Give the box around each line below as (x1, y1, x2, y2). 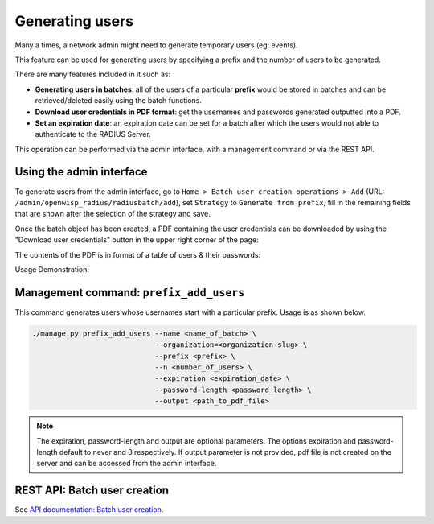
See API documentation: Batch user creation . (14, 505, 164, 514)
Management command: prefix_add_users (14, 286, 245, 299)
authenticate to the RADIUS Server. (35, 130, 152, 139)
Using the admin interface (14, 165, 148, 179)
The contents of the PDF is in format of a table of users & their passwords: (14, 250, 261, 259)
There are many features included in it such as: (14, 69, 171, 80)
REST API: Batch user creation (14, 484, 169, 497)
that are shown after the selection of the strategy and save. (14, 209, 211, 219)
